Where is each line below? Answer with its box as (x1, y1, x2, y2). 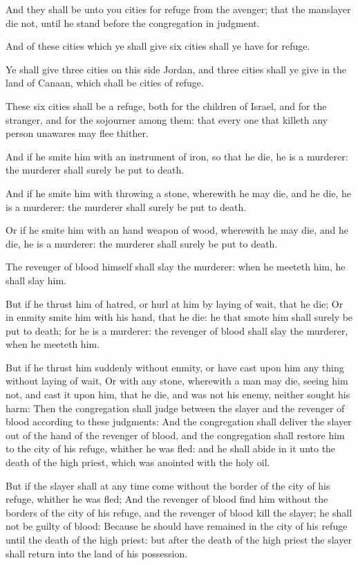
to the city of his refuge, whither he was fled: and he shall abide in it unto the (6, 441, 336, 456)
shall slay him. (6, 272, 67, 287)
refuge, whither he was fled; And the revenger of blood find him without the (6, 492, 328, 506)
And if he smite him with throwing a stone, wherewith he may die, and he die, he (6, 185, 351, 200)
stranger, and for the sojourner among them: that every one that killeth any (6, 112, 328, 127)
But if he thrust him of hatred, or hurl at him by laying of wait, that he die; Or (6, 296, 343, 311)
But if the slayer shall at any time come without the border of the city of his (6, 478, 330, 492)
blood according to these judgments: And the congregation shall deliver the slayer (6, 414, 352, 429)
